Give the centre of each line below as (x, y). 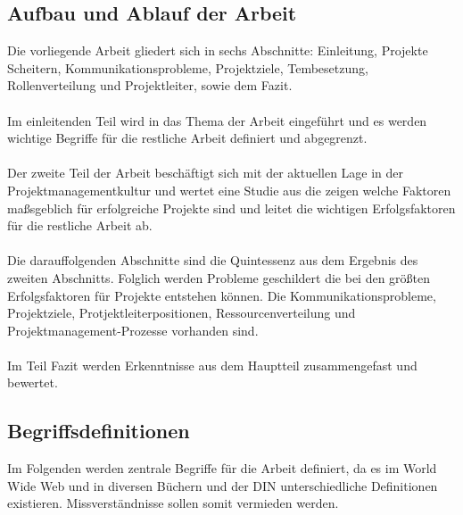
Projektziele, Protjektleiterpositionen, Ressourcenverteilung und (182, 313)
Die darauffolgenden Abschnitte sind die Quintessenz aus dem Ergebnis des (213, 260)
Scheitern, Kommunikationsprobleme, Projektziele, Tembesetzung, (188, 67)
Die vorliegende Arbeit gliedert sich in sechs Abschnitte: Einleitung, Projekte (218, 50)
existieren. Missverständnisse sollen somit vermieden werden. (173, 503)
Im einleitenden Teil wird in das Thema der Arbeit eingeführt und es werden (217, 120)
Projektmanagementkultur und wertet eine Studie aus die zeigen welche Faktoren (229, 190)
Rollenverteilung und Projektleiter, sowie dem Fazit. (150, 85)
